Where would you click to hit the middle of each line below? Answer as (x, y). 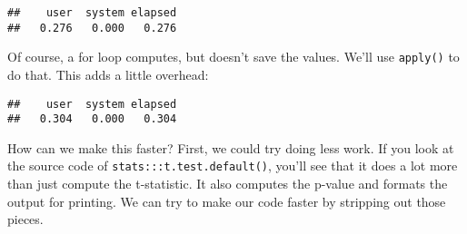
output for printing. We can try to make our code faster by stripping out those (227, 201)
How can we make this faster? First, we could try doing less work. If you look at (231, 147)
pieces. (25, 219)
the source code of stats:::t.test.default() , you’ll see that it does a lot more (233, 166)
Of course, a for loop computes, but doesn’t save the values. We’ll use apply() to (233, 57)
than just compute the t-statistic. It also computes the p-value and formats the (228, 184)
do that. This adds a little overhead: (108, 74)
